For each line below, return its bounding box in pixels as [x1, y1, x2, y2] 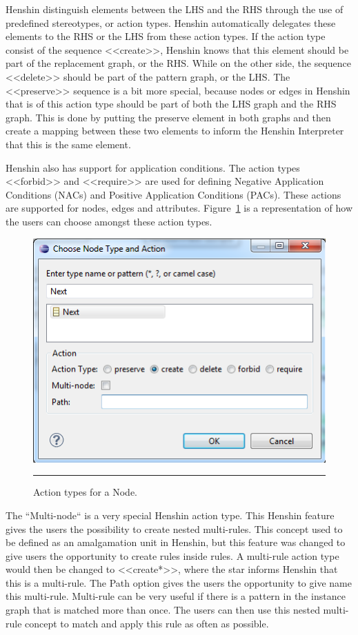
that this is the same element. [6, 137, 131, 151]
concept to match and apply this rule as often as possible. [25, 616, 269, 630]
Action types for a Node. [33, 485, 138, 499]
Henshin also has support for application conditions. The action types [6, 160, 300, 174]
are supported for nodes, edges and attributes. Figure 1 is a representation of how [6, 201, 353, 215]
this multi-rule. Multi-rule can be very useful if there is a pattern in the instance [6, 589, 346, 603]
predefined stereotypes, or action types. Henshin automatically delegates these [6, 15, 336, 30]
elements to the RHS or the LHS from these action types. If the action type [6, 29, 326, 43]
